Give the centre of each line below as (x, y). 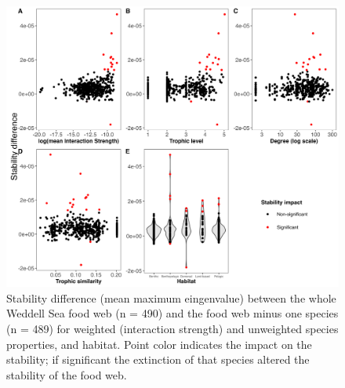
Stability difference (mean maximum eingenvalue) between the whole (171, 297)
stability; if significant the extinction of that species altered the (158, 359)
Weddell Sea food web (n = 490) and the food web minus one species (172, 313)
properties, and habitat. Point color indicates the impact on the (159, 344)
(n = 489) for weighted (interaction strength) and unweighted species (172, 328)
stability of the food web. (67, 374)
